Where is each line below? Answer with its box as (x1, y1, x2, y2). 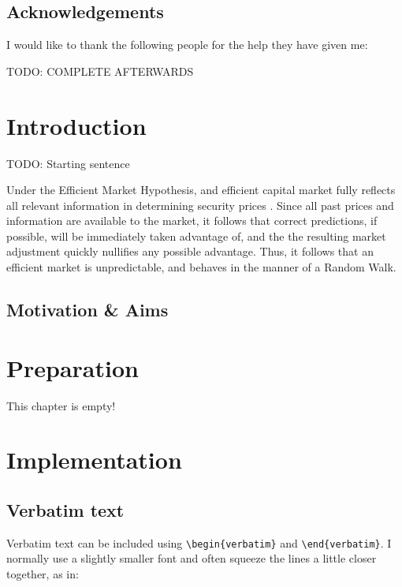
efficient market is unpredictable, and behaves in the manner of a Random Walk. (6, 259, 396, 275)
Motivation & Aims (6, 297, 169, 322)
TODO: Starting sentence (6, 155, 130, 171)
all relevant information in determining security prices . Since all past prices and (6, 196, 394, 213)
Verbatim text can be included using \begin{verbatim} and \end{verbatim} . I (6, 534, 392, 551)
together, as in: (6, 566, 79, 581)
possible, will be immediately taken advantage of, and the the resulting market (6, 227, 386, 244)
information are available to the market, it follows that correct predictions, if (6, 212, 378, 229)
